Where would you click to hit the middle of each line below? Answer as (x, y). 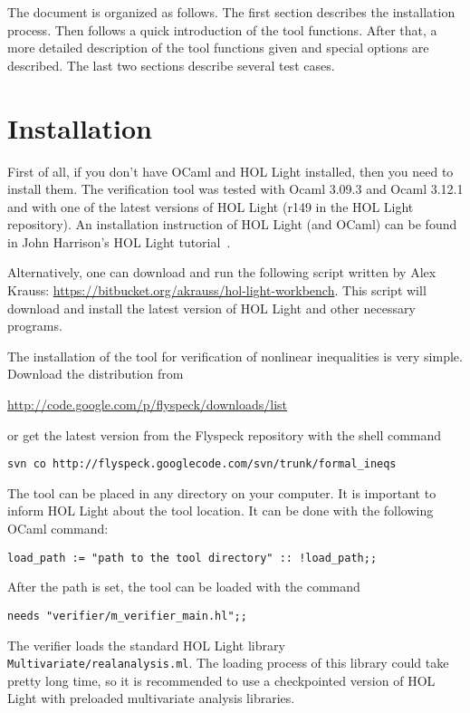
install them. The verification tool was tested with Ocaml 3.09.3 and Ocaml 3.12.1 (235, 189)
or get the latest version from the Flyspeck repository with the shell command (225, 434)
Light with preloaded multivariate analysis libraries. (151, 698)
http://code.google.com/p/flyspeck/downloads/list (148, 405)
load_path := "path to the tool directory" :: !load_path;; (192, 558)
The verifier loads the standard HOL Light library (146, 645)
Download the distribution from (96, 374)
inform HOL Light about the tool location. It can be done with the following (221, 511)
